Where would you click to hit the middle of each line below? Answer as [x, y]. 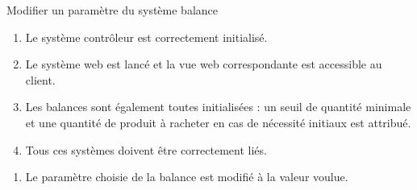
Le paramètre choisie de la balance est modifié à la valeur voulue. [187, 177]
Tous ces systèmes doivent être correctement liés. [146, 149]
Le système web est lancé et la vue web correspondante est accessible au [204, 64]
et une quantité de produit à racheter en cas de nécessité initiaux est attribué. [218, 122]
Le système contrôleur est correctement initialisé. [146, 37]
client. [40, 79]
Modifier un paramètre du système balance [112, 10]
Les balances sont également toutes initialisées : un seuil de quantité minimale [218, 107]
